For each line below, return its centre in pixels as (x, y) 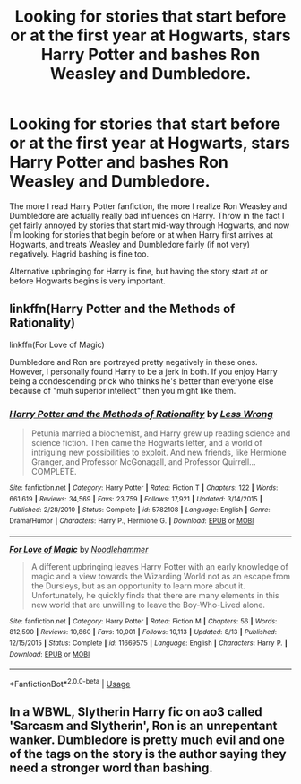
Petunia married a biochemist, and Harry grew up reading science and (161, 433)
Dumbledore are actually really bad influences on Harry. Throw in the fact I (147, 215)
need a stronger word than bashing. (111, 768)
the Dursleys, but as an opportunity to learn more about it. (138, 586)
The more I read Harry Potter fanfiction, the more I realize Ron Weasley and (148, 206)
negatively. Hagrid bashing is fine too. (79, 254)
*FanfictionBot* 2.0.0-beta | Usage (70, 683)
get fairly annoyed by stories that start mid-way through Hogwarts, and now (150, 225)
